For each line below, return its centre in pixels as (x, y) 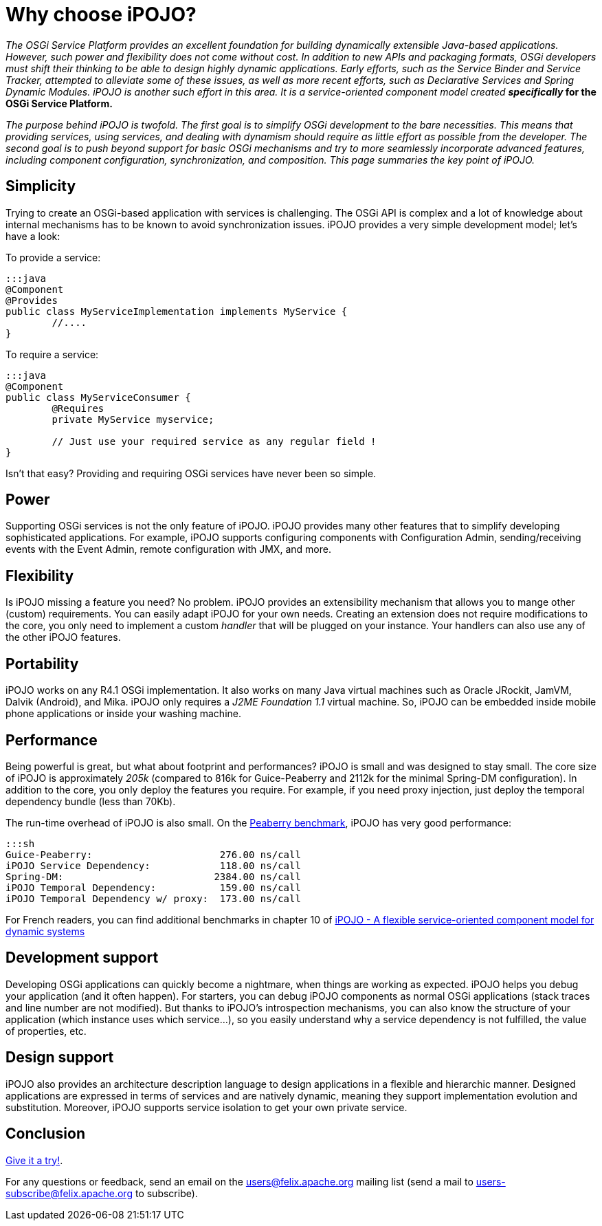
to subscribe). (166, 1193)
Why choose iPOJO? (101, 14)
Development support (82, 958)
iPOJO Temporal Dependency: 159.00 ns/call (153, 887)
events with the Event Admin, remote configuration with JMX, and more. (168, 549)
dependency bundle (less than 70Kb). (91, 801)
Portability (42, 664)
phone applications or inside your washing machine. (123, 714)
